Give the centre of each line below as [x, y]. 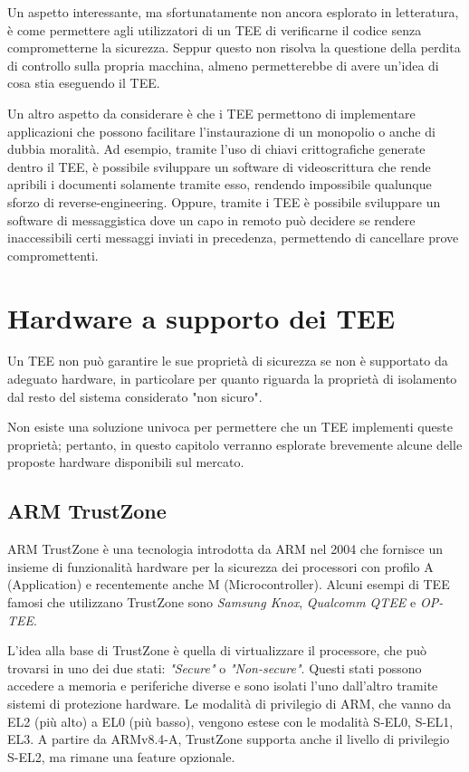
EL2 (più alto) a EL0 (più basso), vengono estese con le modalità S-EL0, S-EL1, [230, 721]
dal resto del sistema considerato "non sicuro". [135, 396]
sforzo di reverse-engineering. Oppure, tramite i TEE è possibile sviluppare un [224, 201]
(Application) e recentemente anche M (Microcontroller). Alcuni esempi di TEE [229, 584]
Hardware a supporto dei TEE [201, 317]
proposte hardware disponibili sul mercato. [126, 462]
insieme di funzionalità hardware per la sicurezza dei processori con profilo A [220, 566]
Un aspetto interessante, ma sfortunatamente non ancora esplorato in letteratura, [233, 12]
